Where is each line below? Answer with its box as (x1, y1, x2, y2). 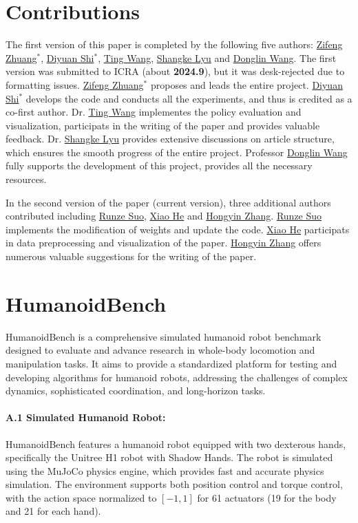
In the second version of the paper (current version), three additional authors (6, 195, 331, 209)
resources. (6, 172, 47, 186)
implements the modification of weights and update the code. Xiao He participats (6, 222, 350, 236)
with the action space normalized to (6, 490, 157, 504)
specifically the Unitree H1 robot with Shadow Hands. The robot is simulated (6, 450, 333, 465)
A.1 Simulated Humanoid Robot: (6, 410, 166, 425)
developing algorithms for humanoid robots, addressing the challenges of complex (6, 370, 348, 384)
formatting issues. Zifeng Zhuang (6, 77, 144, 92)
